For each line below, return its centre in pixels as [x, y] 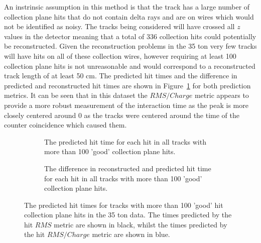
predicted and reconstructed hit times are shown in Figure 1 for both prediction [127, 85]
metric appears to [222, 95]
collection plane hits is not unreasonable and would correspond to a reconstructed [130, 66]
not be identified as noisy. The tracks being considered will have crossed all [119, 26]
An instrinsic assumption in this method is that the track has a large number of [127, 7]
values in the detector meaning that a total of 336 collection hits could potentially [130, 36]
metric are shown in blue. [131, 234]
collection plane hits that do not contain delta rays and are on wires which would [129, 16]
